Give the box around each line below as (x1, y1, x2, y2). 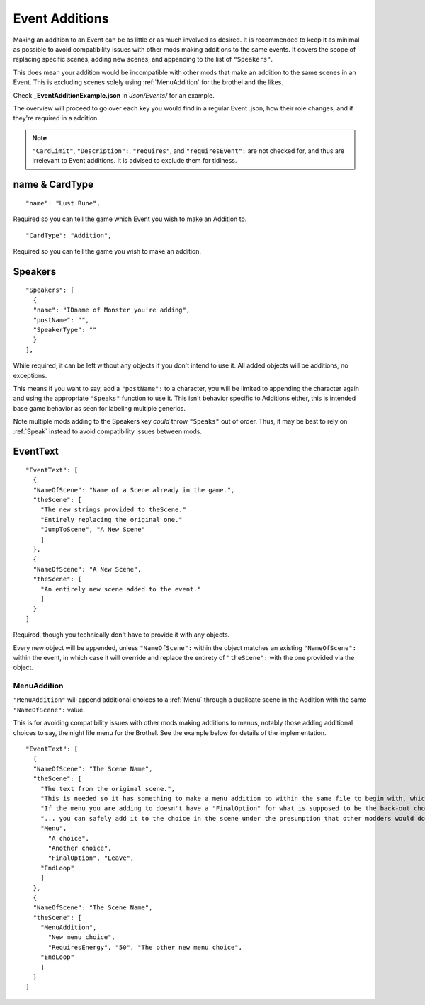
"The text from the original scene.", (40, 785, 176, 793)
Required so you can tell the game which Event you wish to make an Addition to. (13, 215, 247, 223)
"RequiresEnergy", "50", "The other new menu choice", (47, 943, 242, 951)
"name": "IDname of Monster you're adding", (33, 306, 191, 314)
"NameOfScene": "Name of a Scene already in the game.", (33, 486, 235, 494)
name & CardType (13, 178, 94, 191)
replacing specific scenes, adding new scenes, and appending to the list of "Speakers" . (13, 55, 273, 64)
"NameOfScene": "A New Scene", (33, 565, 142, 573)
